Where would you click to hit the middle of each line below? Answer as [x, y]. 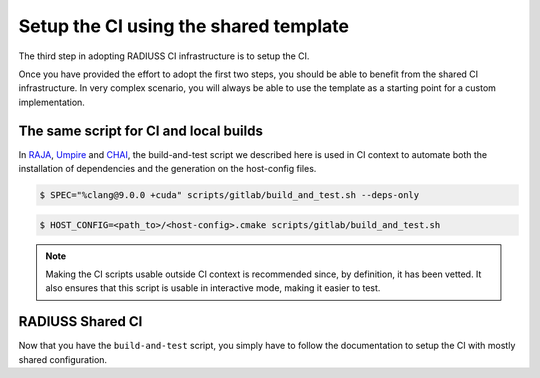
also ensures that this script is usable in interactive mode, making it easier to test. [213, 288]
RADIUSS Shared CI [80, 321]
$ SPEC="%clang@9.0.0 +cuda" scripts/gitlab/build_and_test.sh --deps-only [229, 195]
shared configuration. [63, 359]
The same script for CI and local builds [141, 130]
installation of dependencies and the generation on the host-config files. [167, 169]
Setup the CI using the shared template [184, 26]
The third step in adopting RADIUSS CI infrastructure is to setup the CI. [164, 56]
